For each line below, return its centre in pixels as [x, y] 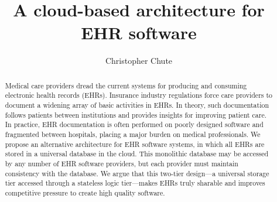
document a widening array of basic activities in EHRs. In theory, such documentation [137, 105]
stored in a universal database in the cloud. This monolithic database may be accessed [137, 154]
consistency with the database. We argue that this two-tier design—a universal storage [137, 173]
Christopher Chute [139, 61]
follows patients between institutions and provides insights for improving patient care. [136, 114]
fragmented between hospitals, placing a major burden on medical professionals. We [133, 134]
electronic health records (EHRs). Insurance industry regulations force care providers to [139, 95]
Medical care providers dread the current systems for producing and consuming [126, 85]
